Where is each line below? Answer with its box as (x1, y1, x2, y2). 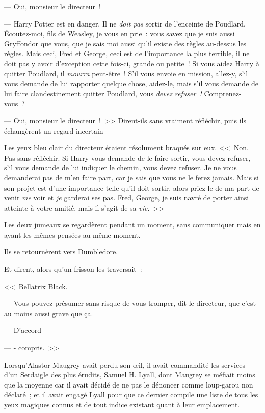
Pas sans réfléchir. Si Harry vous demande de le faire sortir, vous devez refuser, (4, 152, 251, 163)
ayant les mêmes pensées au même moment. (4, 229, 141, 240)
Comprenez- (204, 88, 242, 98)
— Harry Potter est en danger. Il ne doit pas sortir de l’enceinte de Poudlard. (4, 18, 246, 29)
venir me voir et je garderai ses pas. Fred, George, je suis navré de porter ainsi (4, 192, 249, 203)
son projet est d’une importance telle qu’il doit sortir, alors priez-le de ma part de (4, 182, 259, 193)
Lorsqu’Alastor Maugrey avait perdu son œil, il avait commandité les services (4, 359, 245, 370)
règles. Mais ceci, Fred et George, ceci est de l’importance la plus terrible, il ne (4, 48, 250, 59)
